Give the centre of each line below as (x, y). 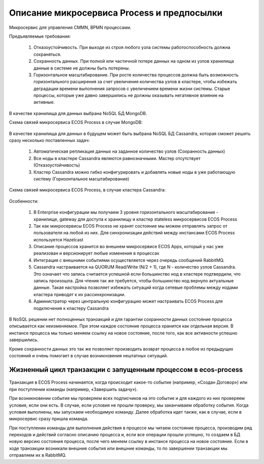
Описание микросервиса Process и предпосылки (116, 13)
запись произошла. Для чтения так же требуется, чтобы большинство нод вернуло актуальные (134, 281)
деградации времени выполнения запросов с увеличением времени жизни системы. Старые (132, 89)
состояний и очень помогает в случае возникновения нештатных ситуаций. (88, 355)
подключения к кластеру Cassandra (71, 308)
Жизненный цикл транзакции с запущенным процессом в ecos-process (126, 370)
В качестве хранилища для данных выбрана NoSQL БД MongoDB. (78, 113)
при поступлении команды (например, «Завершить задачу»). (73, 389)
